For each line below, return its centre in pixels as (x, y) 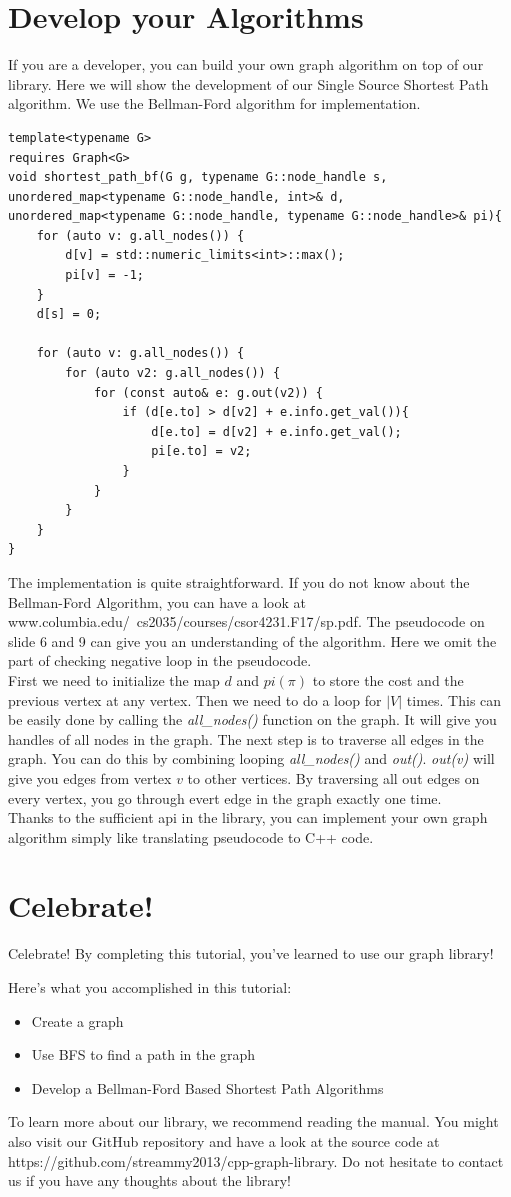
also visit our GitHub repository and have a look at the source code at (224, 1140)
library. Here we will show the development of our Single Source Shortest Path (248, 83)
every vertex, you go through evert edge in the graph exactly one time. (225, 797)
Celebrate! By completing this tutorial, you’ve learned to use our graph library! (251, 953)
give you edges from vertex (90, 777)
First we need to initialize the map (114, 679)
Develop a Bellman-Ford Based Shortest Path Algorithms (207, 1087)
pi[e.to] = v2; (201, 451)
